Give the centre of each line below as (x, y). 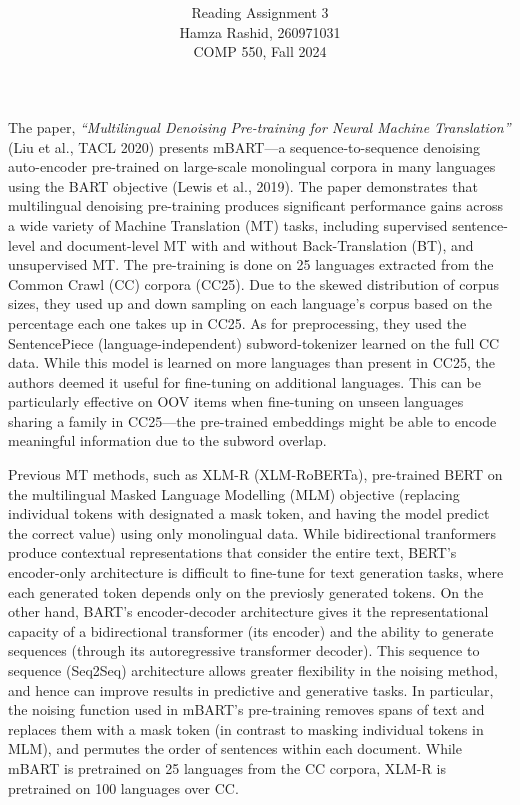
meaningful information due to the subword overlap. (167, 440)
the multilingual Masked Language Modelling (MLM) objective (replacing (234, 493)
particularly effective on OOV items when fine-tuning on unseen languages (236, 401)
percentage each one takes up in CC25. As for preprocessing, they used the (237, 322)
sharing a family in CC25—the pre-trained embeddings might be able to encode (252, 420)
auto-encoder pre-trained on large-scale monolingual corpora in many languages (252, 166)
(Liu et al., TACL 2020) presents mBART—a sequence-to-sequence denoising (244, 146)
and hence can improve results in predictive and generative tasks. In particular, (251, 689)
